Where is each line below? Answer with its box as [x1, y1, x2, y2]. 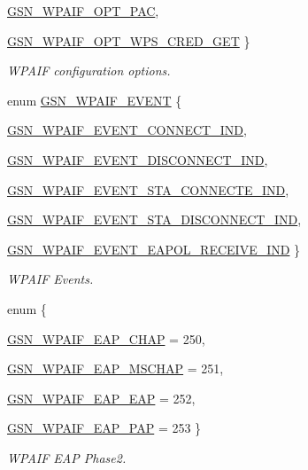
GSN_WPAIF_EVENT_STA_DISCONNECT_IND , [7, 210, 302, 229]
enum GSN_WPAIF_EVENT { [7, 90, 182, 109]
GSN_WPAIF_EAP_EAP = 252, [7, 388, 196, 407]
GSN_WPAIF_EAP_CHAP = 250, [7, 329, 205, 348]
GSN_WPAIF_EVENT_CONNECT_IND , [7, 121, 247, 139]
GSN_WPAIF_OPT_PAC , [7, 2, 159, 20]
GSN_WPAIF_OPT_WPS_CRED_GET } [7, 31, 250, 50]
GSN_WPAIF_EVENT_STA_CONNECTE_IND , [7, 180, 289, 199]
